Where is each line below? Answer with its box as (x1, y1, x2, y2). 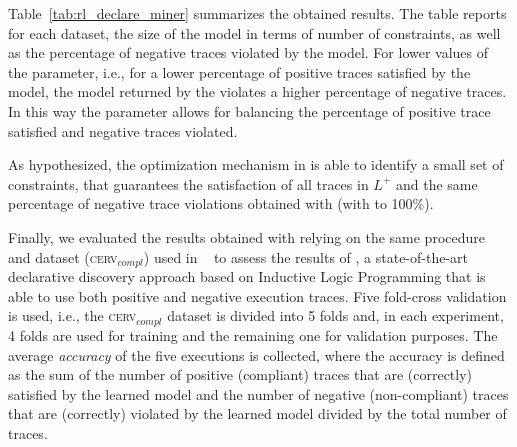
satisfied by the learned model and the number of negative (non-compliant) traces (8, 383, 509, 404)
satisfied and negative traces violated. (8, 120, 238, 141)
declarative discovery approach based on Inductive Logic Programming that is (8, 266, 486, 287)
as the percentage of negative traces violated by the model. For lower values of (8, 42, 489, 63)
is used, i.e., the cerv (8, 305, 137, 326)
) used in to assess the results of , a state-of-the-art (143, 246, 468, 267)
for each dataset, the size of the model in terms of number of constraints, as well (8, 22, 501, 43)
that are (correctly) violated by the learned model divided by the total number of (8, 403, 507, 424)
